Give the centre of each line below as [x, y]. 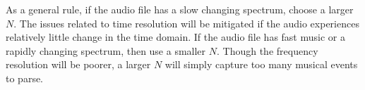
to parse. [25, 78]
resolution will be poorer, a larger [78, 64]
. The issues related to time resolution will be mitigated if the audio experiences [186, 23]
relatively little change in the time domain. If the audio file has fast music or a [175, 37]
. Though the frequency [268, 50]
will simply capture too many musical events [261, 64]
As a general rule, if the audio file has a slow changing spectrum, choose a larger [180, 9]
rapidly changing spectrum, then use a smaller [106, 50]
